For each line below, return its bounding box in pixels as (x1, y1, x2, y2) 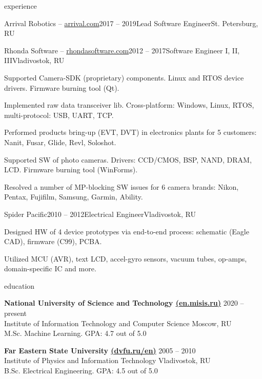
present (4, 308, 27, 318)
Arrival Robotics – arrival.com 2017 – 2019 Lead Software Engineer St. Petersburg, (4, 17, 258, 28)
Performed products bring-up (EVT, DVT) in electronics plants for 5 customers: (4, 127, 257, 137)
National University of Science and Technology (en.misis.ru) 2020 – (4, 297, 244, 308)
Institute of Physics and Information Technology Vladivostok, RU (4, 355, 211, 366)
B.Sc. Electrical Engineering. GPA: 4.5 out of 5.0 (4, 365, 158, 376)
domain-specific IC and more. (4, 263, 96, 274)
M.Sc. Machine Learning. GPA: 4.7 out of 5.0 (4, 328, 147, 338)
